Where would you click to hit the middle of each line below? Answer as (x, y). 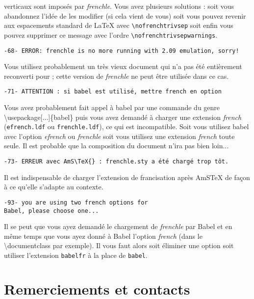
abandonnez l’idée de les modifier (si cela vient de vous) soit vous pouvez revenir (125, 15)
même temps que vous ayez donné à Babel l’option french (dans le (103, 236)
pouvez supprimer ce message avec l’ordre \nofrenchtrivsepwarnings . (111, 34)
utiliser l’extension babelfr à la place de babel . (76, 255)
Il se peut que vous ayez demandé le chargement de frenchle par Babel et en (118, 226)
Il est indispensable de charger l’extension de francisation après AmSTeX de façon (127, 177)
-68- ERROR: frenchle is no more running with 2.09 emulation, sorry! (122, 51)
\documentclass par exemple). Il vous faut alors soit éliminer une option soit (119, 245)
